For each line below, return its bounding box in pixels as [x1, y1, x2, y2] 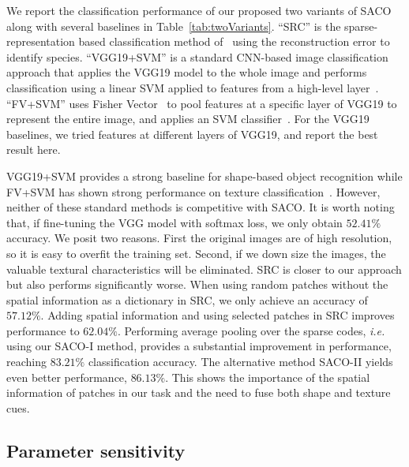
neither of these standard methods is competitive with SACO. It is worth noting [6, 199, 395, 215]
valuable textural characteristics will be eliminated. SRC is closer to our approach [6, 260, 402, 277]
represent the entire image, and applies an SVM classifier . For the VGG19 [6, 110, 370, 127]
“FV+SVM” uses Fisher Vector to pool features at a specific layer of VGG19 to [6, 95, 397, 111]
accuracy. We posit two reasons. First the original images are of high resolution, [6, 230, 392, 246]
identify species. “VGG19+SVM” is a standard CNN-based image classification [6, 48, 388, 65]
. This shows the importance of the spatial [165, 368, 370, 385]
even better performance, [6, 368, 127, 385]
